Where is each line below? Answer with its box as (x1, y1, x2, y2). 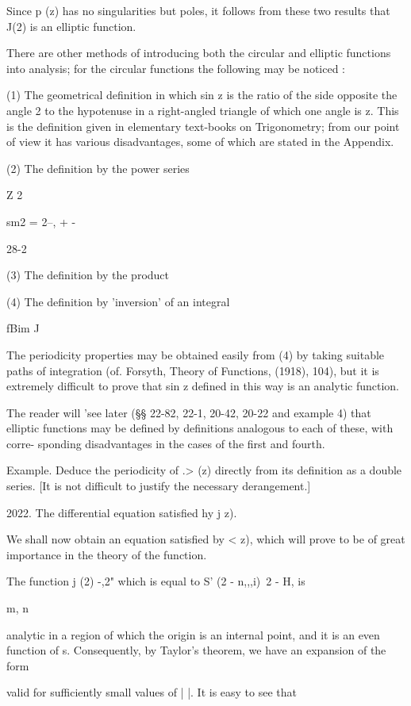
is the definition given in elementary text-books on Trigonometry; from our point (6, 117, 400, 134)
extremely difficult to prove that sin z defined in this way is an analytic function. (6, 378, 399, 394)
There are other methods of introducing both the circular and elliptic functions (6, 44, 391, 61)
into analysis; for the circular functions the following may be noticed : (6, 59, 345, 76)
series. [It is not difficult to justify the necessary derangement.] (6, 478, 311, 494)
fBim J (6, 320, 40, 336)
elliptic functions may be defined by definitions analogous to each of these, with (6, 420, 394, 436)
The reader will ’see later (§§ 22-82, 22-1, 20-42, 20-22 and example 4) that (6, 404, 371, 420)
